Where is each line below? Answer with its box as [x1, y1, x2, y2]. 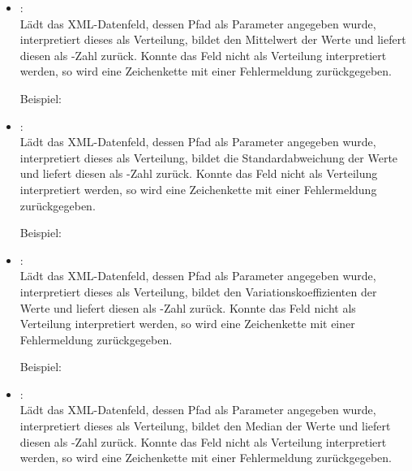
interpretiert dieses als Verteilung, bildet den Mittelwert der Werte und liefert [19, 31, 406, 48]
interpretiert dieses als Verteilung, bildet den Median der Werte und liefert [19, 417, 391, 434]
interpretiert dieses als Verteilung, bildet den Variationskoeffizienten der [19, 283, 377, 300]
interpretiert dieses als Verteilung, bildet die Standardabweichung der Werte [19, 149, 398, 166]
